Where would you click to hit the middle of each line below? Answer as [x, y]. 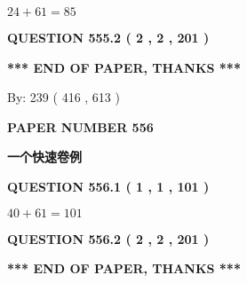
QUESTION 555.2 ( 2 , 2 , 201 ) [108, 37]
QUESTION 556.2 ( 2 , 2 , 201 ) [108, 238]
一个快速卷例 [44, 157]
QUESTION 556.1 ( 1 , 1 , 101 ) [108, 186]
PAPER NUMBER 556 [80, 126]
